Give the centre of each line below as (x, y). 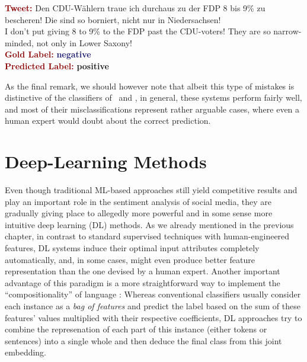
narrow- (287, 31)
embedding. (26, 352)
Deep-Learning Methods (106, 161)
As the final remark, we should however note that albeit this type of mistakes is (150, 86)
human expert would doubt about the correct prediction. (108, 121)
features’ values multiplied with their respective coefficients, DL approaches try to (153, 317)
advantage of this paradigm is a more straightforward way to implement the (143, 282)
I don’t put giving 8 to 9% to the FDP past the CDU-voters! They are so (138, 31)
